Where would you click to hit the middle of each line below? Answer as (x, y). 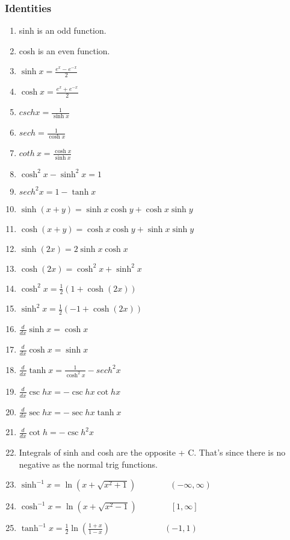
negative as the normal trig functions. (88, 464)
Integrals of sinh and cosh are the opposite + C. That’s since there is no (152, 452)
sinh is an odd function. (63, 30)
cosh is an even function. (64, 50)
